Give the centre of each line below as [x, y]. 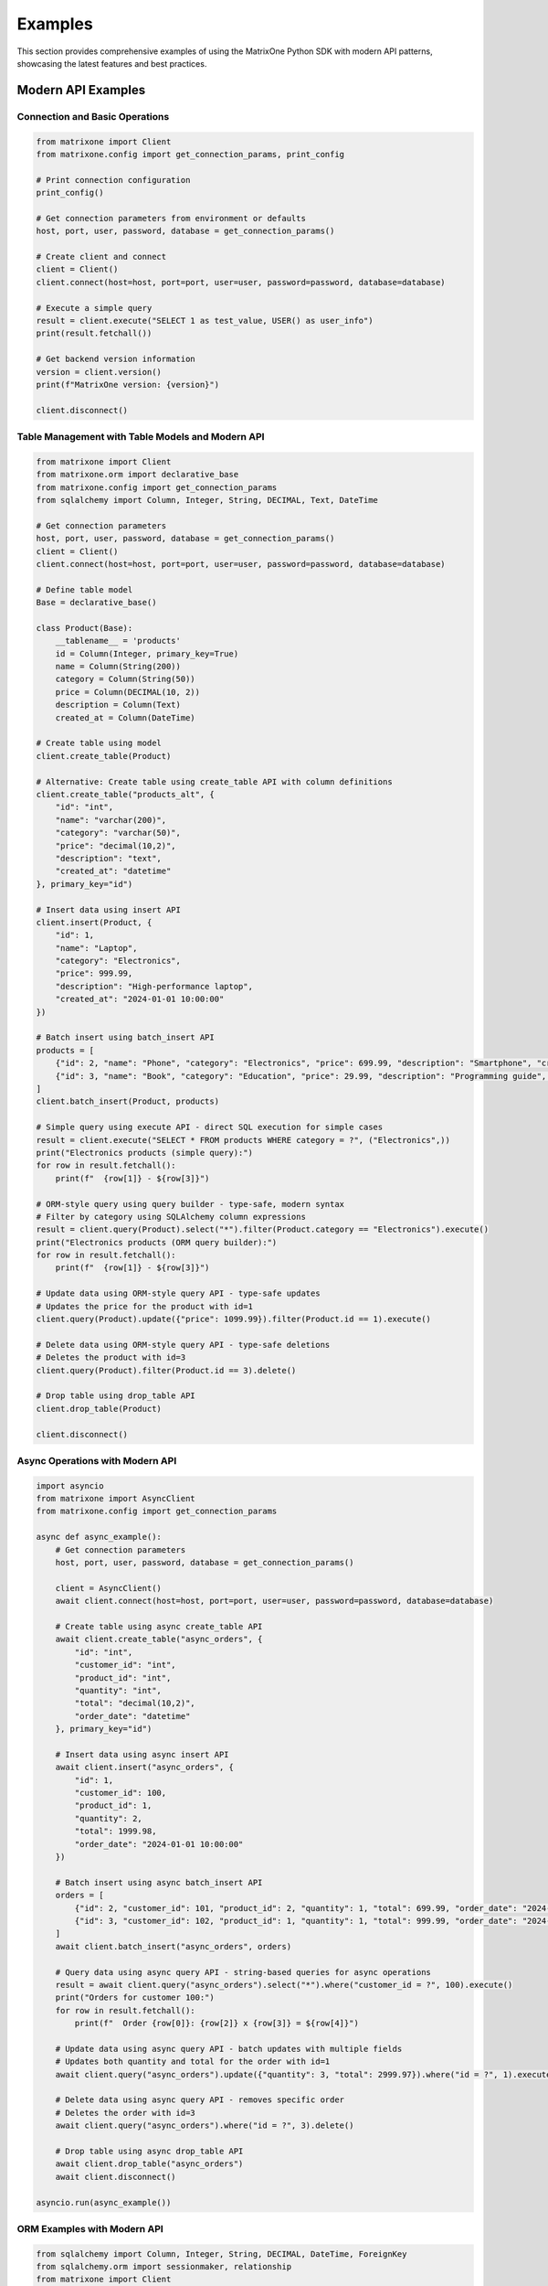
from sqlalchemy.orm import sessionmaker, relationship [164, 2267]
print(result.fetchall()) [94, 333]
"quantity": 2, [109, 1818]
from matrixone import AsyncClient [116, 1499]
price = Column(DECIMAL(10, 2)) [128, 692]
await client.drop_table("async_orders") [149, 2164]
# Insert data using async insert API [142, 1754]
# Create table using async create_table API [159, 1626]
